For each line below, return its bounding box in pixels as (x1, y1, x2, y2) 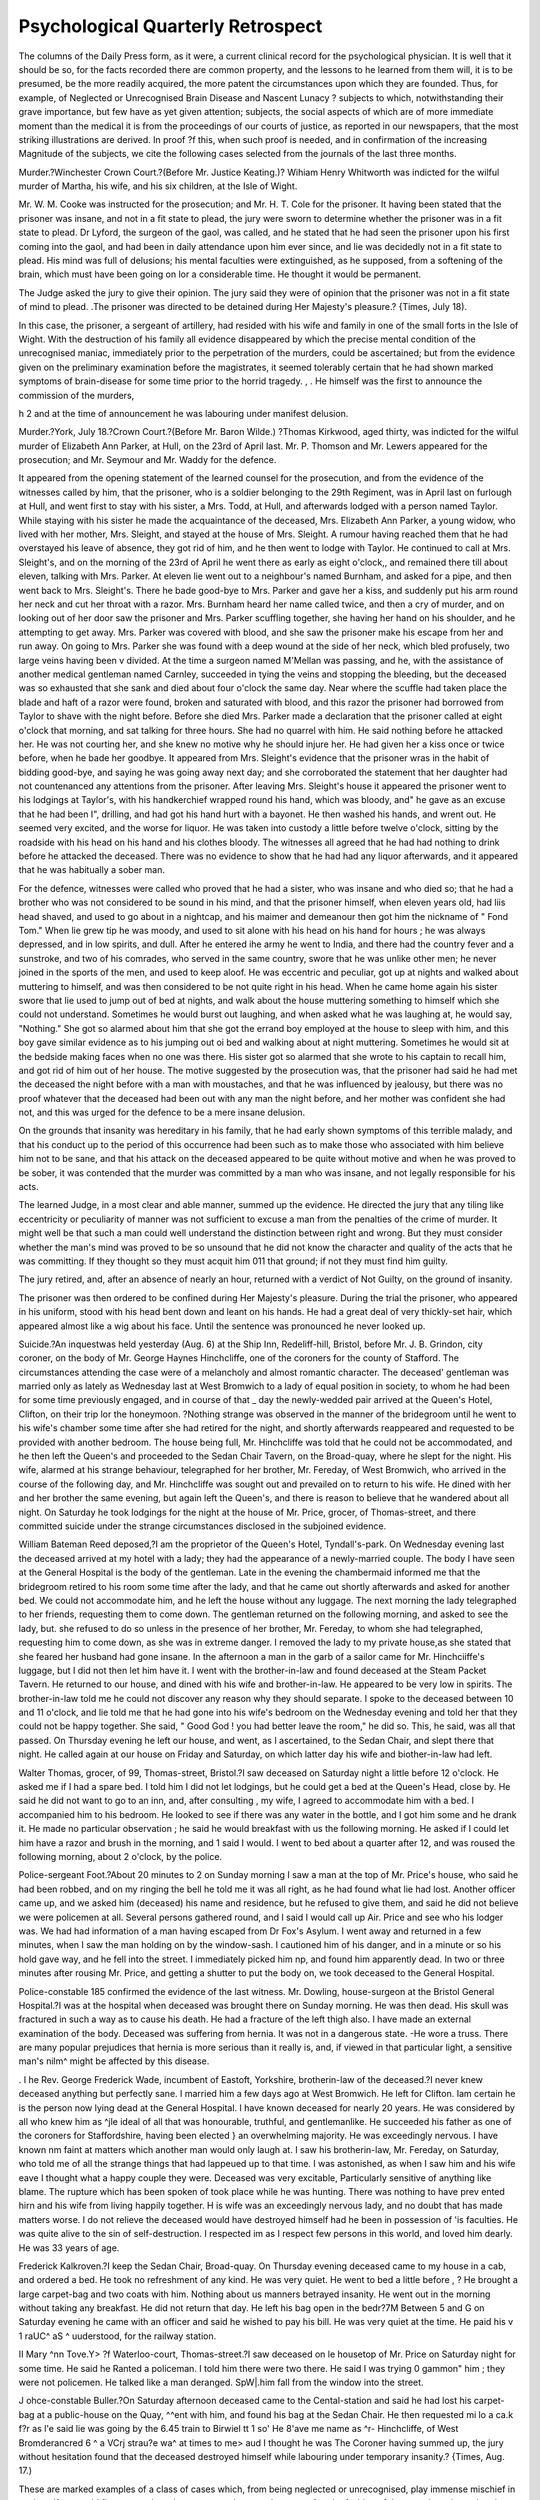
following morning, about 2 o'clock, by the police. (18, 1850, 223, 1862)
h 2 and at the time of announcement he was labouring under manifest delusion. (18, 407, 349, 419)
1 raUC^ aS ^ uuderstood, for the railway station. (18, 2330, 217, 2342)
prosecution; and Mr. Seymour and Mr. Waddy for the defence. (18, 454, 277, 466)
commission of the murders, (18, 389, 135, 401)
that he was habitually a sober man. (18, 864, 165, 876)
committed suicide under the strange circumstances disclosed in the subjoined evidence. (18, 1520, 387, 1532)
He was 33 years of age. (18, 2241, 120, 2254)
